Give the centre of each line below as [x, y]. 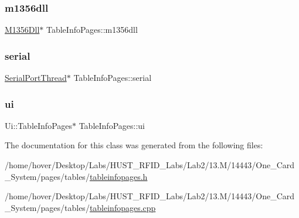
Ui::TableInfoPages [39, 125]
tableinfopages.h [118, 176]
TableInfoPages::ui [112, 125]
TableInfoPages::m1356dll [92, 30]
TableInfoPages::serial [113, 78]
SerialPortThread [36, 78]
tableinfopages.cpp [123, 207]
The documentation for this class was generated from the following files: [134, 145]
